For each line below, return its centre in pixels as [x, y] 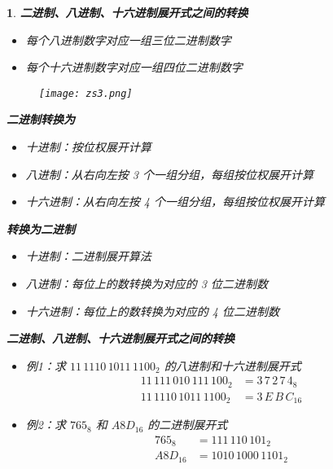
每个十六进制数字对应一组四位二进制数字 [134, 67]
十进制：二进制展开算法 [88, 256]
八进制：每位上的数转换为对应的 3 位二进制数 [147, 283]
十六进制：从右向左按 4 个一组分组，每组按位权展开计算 [175, 202]
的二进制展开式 [188, 425]
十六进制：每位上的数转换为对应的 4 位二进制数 [152, 311]
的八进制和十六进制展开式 [232, 365]
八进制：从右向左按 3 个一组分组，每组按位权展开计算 [169, 174]
